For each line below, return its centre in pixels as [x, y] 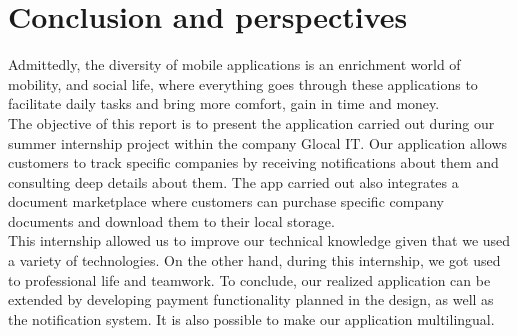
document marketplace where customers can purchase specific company [226, 201]
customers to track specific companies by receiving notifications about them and [253, 162]
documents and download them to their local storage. [171, 220]
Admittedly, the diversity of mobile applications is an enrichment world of [234, 64]
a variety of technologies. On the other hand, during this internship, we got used [254, 260]
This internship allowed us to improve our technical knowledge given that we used [259, 240]
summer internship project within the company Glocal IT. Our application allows [258, 142]
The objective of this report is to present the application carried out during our [251, 122]
